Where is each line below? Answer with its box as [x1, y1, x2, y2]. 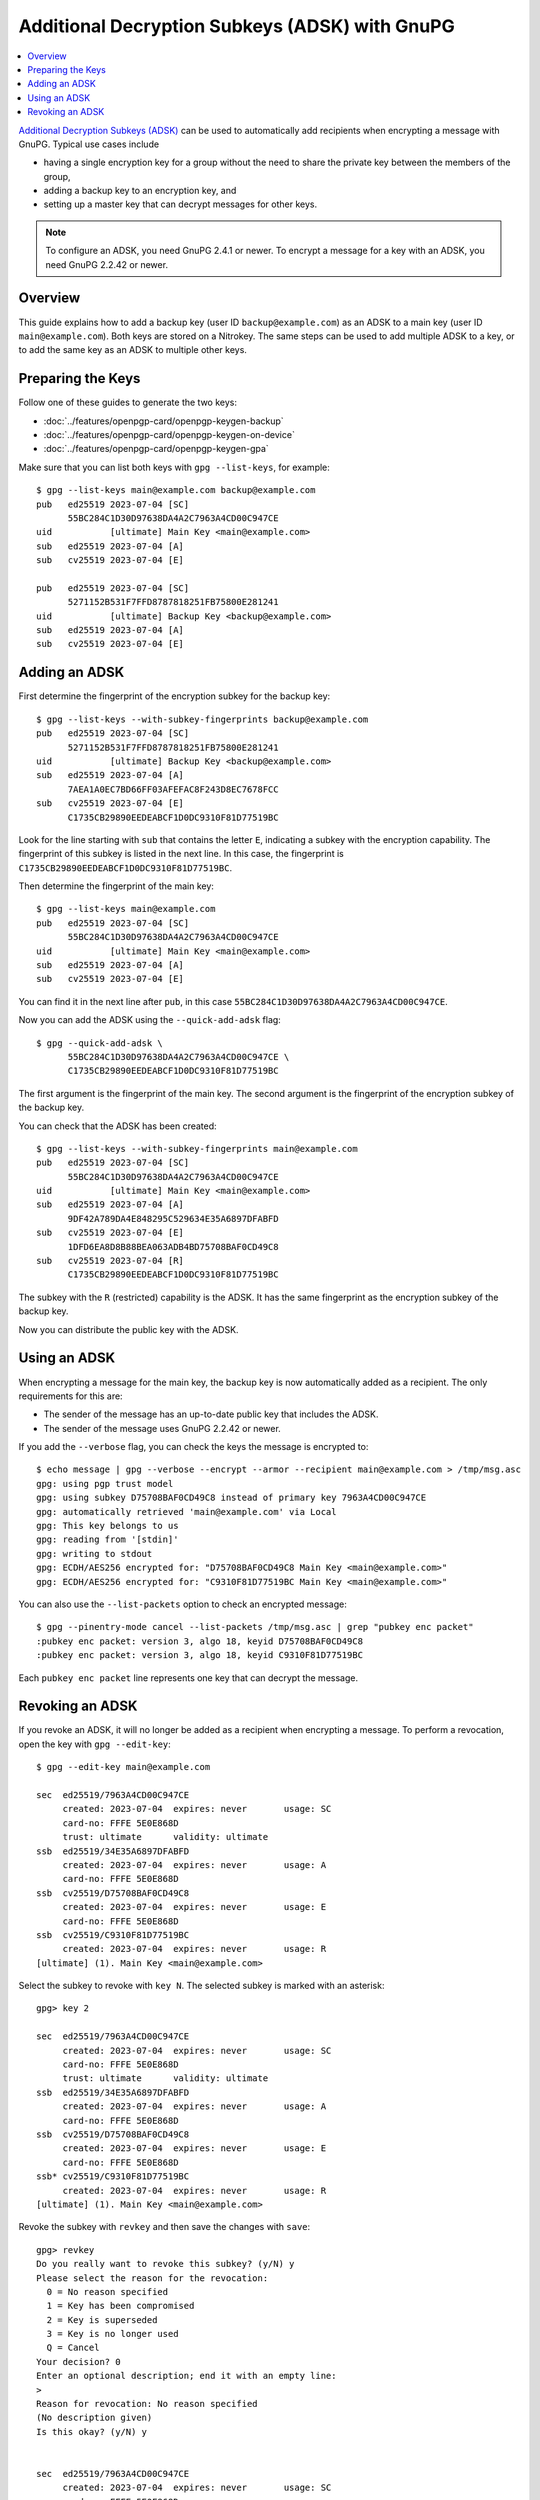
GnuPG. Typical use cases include [18, 138, 160, 150]
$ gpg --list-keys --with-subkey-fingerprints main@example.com [36, 1143, 359, 1154]
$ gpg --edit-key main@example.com [36, 1761, 211, 1773]
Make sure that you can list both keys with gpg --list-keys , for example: [18, 461, 330, 473]
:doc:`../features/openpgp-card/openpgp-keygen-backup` [43, 415, 284, 427]
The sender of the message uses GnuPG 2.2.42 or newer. [43, 1422, 282, 1434]
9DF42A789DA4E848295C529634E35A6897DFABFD [67, 1213, 279, 1224]
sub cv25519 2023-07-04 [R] [36, 1255, 185, 1267]
